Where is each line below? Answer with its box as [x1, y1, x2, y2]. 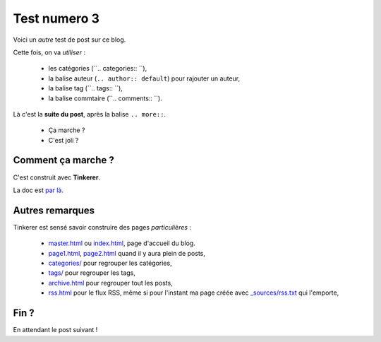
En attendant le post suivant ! [13, 326, 98, 334]
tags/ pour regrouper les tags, [48, 269, 135, 277]
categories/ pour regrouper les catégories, [48, 259, 172, 268]
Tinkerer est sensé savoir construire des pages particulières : [13, 223, 192, 231]
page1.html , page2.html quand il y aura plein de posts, [48, 249, 206, 257]
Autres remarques [13, 204, 95, 216]
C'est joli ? [48, 136, 79, 144]
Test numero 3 [13, 11, 100, 26]
